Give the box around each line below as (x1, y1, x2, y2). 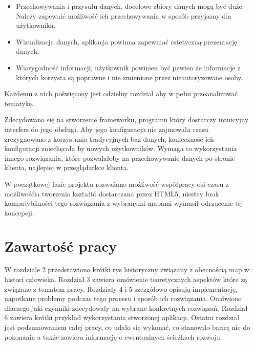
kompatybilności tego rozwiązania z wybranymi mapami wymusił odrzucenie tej (4, 198, 243, 208)
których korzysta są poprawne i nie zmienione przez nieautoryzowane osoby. (16, 72, 243, 82)
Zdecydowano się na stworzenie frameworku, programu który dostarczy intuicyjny (4, 114, 249, 125)
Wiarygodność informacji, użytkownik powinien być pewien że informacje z (16, 62, 241, 72)
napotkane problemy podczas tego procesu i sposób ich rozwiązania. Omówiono (4, 293, 242, 303)
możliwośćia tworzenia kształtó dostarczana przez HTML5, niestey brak (4, 188, 219, 198)
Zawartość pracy (4, 236, 117, 256)
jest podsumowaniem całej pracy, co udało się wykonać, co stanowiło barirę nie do (4, 322, 250, 332)
